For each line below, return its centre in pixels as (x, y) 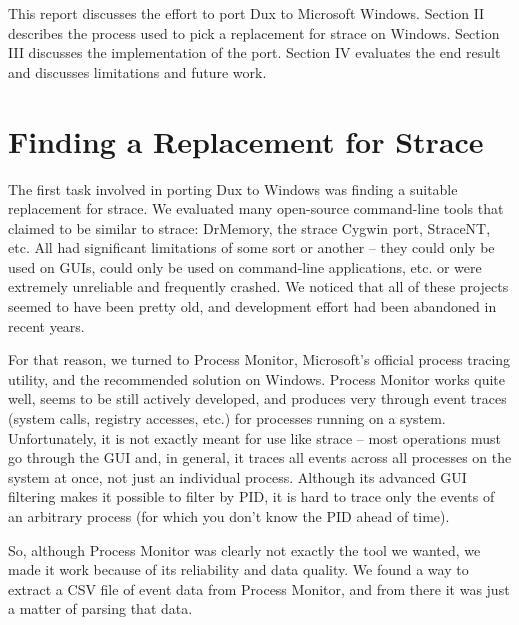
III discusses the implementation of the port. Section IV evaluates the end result (254, 52)
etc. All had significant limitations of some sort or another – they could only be (251, 247)
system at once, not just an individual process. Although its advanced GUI (237, 476)
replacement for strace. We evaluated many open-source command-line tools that (256, 208)
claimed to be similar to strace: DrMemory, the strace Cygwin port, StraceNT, (249, 227)
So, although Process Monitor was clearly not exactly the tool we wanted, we (244, 549)
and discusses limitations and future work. (137, 71)
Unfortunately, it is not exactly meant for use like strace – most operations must (254, 437)
